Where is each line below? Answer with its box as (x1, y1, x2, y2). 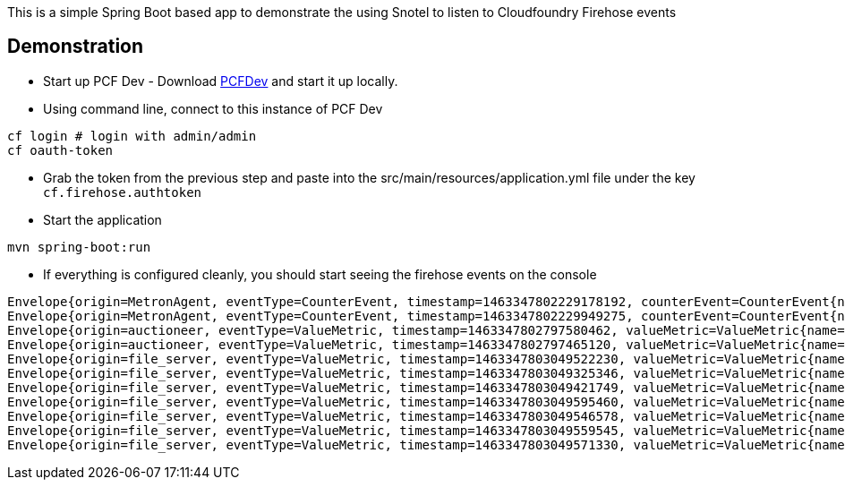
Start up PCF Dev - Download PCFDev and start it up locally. (43, 73, 398, 89)
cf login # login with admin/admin (7, 128, 257, 143)
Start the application (43, 211, 162, 227)
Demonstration (7, 35, 144, 58)
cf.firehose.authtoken (43, 184, 202, 200)
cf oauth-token (7, 142, 114, 158)
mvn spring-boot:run (7, 239, 151, 254)
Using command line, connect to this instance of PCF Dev (43, 100, 383, 116)
